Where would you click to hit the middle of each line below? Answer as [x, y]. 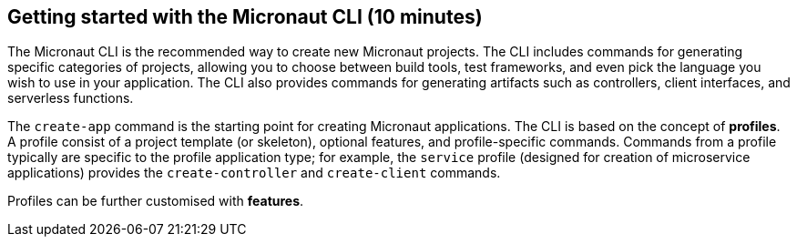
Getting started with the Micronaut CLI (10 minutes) [245, 17]
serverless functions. [71, 98]
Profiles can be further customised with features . [156, 201]
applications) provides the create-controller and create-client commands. [254, 173]
